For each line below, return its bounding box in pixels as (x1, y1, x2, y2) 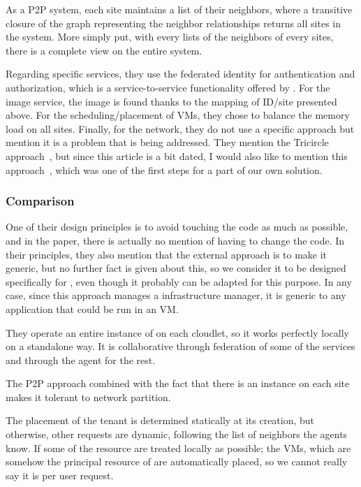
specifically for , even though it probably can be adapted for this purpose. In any (6, 274, 352, 289)
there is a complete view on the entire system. (6, 43, 202, 57)
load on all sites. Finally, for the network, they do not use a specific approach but (6, 121, 355, 136)
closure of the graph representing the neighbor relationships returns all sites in (6, 15, 341, 30)
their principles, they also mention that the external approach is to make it (6, 247, 327, 261)
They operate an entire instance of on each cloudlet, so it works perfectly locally (6, 325, 349, 340)
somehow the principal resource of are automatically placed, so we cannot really (6, 454, 348, 469)
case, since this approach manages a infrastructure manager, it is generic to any (6, 288, 346, 303)
